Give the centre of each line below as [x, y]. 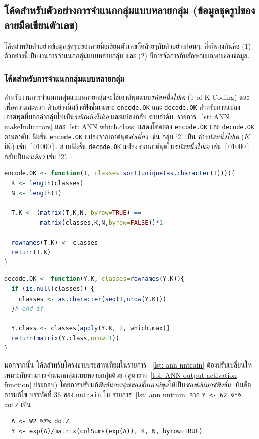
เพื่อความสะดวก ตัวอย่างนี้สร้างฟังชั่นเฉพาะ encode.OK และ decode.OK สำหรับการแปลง [122, 106]
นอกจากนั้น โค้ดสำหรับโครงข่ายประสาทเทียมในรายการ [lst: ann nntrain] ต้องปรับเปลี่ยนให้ [128, 365]
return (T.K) [31, 252]
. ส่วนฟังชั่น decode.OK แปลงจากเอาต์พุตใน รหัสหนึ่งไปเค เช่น [138, 146]
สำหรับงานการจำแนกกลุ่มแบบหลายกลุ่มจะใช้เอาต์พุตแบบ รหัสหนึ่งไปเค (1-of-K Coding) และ [127, 97]
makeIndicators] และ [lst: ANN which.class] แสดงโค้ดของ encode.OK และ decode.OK [129, 126]
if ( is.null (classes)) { [53, 289]
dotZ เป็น [18, 404]
